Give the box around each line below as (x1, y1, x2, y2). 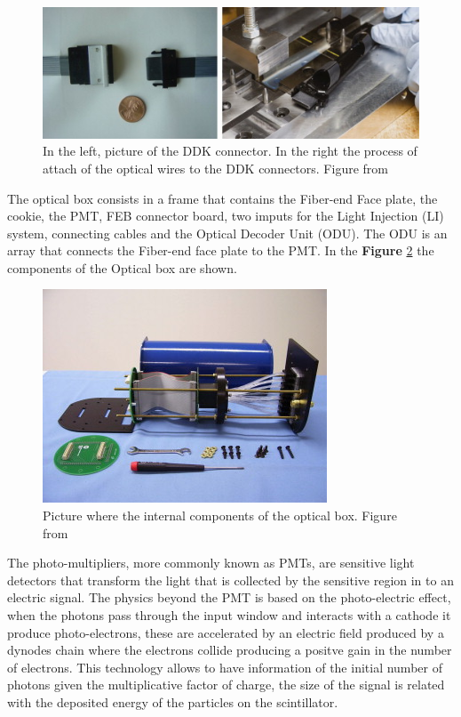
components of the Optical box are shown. (7, 258, 237, 277)
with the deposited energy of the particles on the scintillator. (7, 693, 338, 711)
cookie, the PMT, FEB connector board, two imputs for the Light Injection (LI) (7, 206, 444, 225)
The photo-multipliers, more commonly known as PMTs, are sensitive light (7, 553, 415, 572)
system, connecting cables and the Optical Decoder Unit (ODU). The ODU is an (7, 223, 448, 242)
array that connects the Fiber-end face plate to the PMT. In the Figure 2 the (7, 241, 434, 260)
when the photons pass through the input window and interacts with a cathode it (7, 606, 451, 624)
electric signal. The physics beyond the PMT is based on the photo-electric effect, (7, 588, 451, 607)
